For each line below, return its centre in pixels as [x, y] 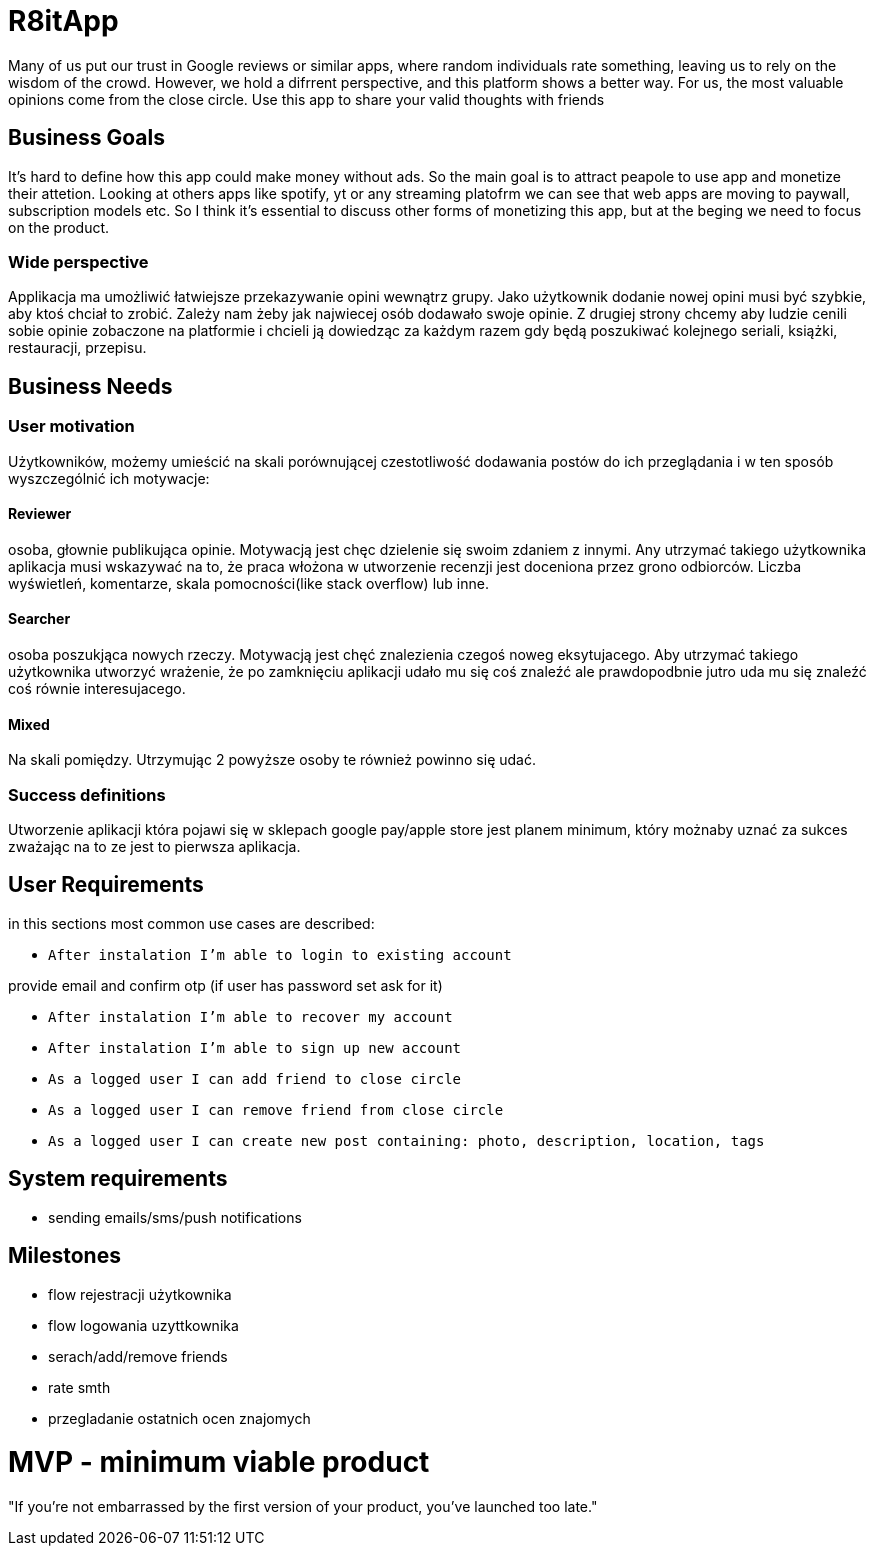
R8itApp [63, 21]
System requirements [118, 1179]
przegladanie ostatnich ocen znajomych [179, 1418]
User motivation [71, 426]
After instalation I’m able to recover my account [250, 1016]
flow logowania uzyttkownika [143, 1325]
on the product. [59, 227]
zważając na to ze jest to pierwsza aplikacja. [154, 846]
